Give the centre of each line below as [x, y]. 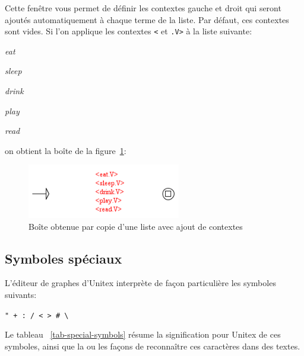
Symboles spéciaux [64, 258]
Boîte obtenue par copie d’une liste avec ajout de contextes [136, 226]
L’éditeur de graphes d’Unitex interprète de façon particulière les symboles [140, 283]
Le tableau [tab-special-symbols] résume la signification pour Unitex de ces [143, 334]
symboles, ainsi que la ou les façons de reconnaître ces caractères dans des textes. [153, 346]
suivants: [21, 294]
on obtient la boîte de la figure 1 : [66, 150]
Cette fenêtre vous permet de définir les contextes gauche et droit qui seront [143, 8]
